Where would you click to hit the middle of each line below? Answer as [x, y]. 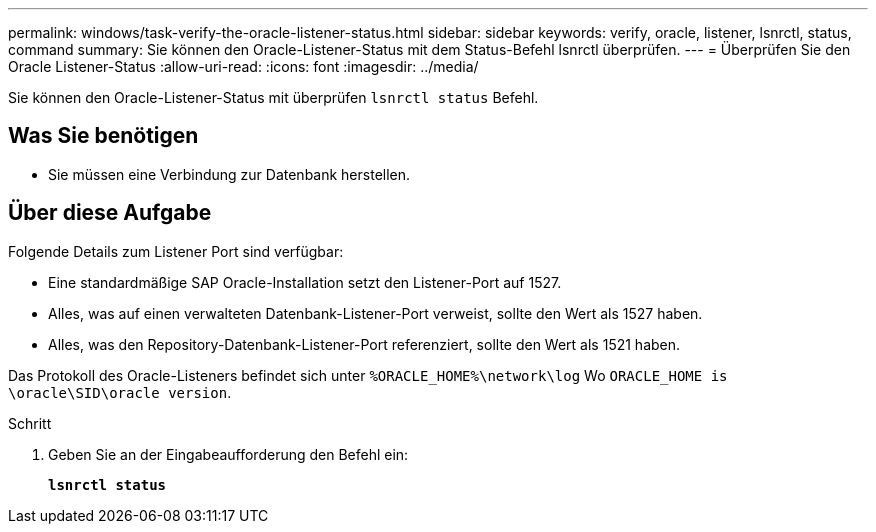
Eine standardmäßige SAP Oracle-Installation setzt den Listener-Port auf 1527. [305, 282]
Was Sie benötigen [103, 136]
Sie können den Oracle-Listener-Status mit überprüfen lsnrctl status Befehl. [273, 97]
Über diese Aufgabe [110, 213]
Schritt [30, 423]
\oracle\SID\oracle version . [120, 392]
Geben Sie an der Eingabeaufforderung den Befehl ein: [228, 454]
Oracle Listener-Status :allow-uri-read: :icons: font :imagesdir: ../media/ [243, 66]
